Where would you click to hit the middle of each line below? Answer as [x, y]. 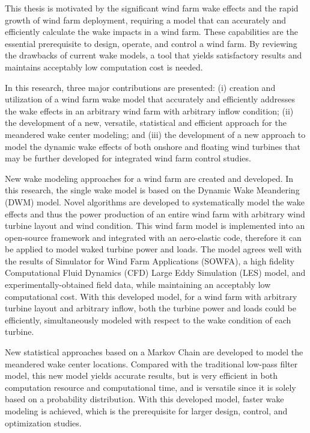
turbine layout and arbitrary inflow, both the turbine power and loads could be [150, 308]
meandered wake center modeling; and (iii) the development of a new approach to [155, 134]
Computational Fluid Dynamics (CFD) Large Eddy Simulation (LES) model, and [155, 273]
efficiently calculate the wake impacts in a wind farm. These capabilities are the [151, 32]
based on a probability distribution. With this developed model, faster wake [144, 399]
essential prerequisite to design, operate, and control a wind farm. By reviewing [151, 43]
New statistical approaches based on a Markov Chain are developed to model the [154, 352]
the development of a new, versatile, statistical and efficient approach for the [146, 123]
